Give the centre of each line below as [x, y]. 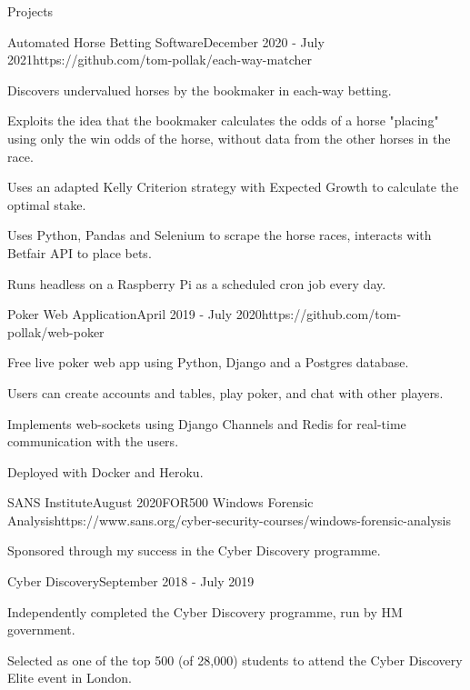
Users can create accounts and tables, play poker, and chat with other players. [225, 392]
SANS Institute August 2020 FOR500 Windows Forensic [160, 502]
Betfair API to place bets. [80, 252]
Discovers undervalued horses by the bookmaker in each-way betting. [200, 90]
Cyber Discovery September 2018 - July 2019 [131, 581]
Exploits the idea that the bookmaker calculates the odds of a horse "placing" [223, 120]
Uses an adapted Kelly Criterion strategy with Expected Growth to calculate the [233, 187]
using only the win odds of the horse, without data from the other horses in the [229, 138]
